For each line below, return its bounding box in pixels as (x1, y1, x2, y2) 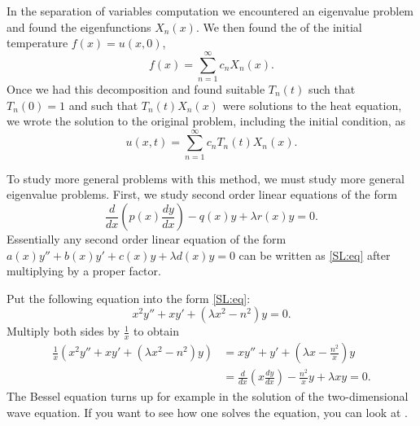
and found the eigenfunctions (7, 18, 151, 35)
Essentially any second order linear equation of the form (7, 231, 287, 247)
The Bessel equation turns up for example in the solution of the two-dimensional (7, 388, 409, 405)
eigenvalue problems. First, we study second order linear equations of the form (7, 186, 397, 203)
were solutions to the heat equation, (222, 96, 402, 113)
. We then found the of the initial (195, 18, 362, 35)
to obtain (133, 323, 179, 340)
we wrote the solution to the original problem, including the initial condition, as (7, 112, 405, 130)
